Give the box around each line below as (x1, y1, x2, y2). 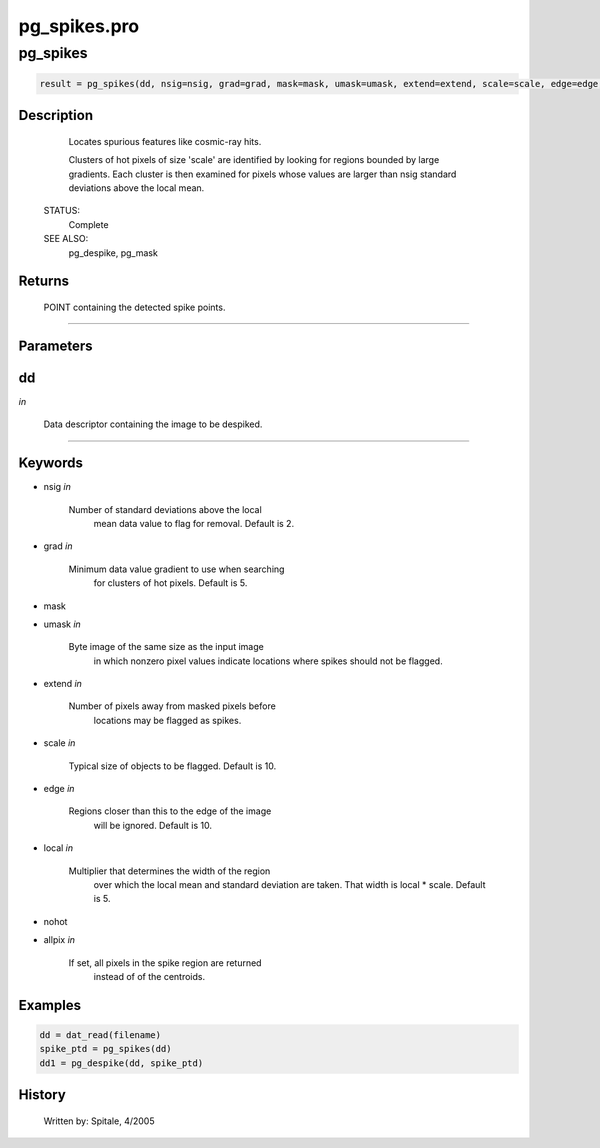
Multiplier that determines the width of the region (68, 865, 271, 877)
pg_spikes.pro (18, 15, 140, 37)
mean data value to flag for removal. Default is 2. (93, 517, 295, 529)
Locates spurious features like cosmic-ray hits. (68, 135, 262, 147)
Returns (18, 273, 70, 290)
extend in (43, 678, 82, 690)
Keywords (18, 455, 84, 472)
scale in (43, 737, 76, 749)
